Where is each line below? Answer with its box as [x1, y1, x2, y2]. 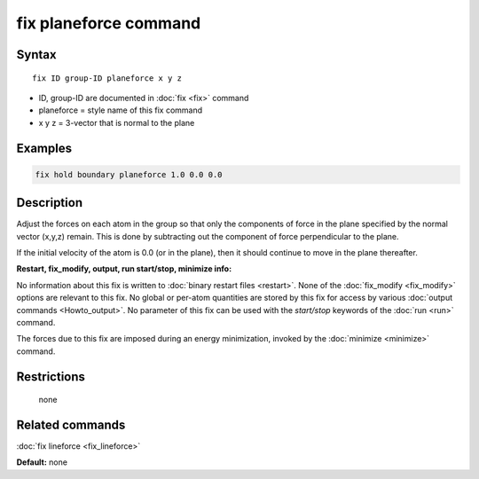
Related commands [16, 417, 126, 432]
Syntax [16, 47, 57, 62]
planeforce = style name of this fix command [38, 105, 203, 115]
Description [16, 195, 83, 210]
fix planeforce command [16, 13, 201, 33]
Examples [16, 140, 73, 155]
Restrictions [16, 369, 86, 384]
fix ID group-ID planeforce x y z [32, 73, 182, 83]
